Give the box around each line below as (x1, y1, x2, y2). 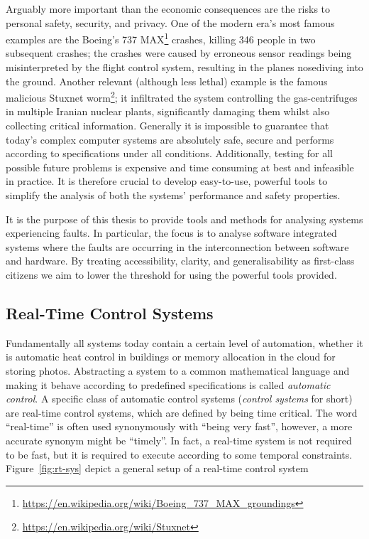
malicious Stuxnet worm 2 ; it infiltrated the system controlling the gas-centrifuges (6, 88, 358, 105)
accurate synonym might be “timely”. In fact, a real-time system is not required (6, 432, 352, 447)
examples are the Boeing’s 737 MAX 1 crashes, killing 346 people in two (6, 30, 316, 46)
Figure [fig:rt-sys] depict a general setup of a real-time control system (6, 461, 309, 476)
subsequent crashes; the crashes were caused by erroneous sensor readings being (6, 46, 352, 60)
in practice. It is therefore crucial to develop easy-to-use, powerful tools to (6, 174, 328, 188)
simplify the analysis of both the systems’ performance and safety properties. (6, 188, 341, 203)
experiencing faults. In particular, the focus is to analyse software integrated (6, 225, 337, 240)
